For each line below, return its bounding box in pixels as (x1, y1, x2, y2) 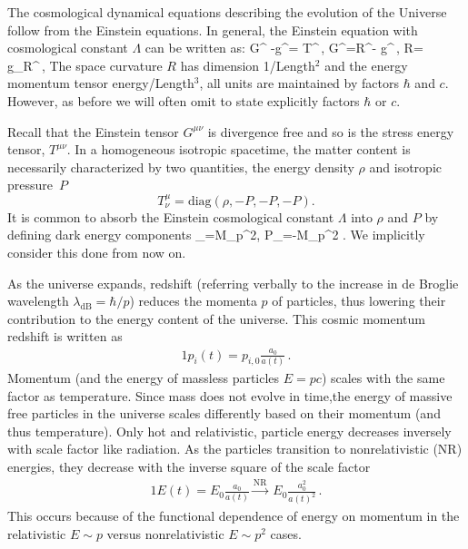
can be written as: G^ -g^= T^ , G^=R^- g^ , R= (144, 38, 423, 57)
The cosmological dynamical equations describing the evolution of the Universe (7, 3, 447, 21)
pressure (7, 175, 54, 194)
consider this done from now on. (7, 242, 186, 261)
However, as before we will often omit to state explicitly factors (7, 91, 360, 110)
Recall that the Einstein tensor (7, 122, 179, 141)
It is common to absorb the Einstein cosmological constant (7, 207, 334, 226)
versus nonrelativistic (106, 524, 224, 543)
